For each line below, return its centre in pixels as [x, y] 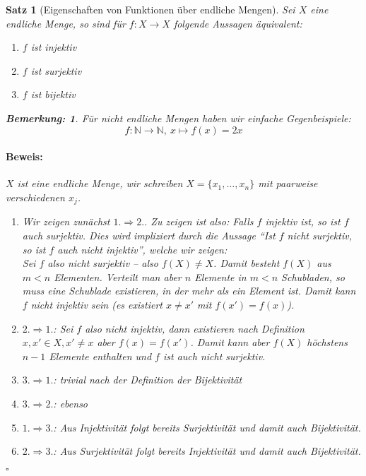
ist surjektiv [56, 70]
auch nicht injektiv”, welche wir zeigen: [142, 249]
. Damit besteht [247, 263]
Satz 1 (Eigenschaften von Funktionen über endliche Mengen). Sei [150, 9]
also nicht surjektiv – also [103, 263]
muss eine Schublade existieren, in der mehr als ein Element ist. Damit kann [189, 291]
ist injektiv [54, 47]
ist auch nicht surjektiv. [214, 356]
